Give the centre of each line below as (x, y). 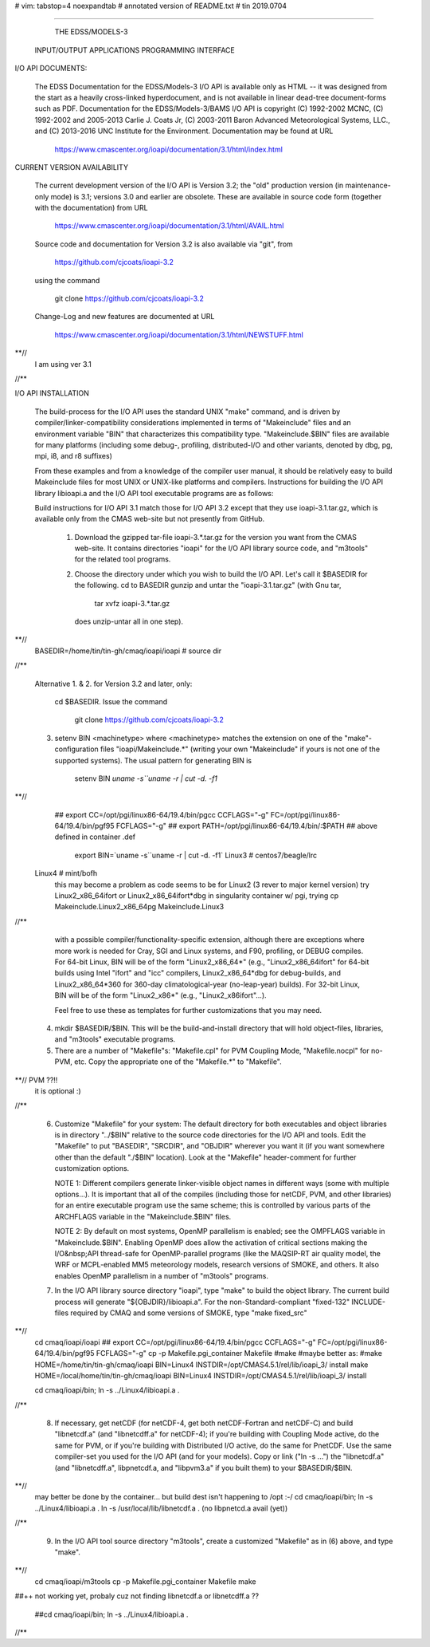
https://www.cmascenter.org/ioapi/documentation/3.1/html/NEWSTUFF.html (179, 334)
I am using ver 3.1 (63, 364)
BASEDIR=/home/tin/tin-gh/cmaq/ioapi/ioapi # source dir (128, 651)
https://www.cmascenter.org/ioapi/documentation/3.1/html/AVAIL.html (169, 226)
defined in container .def (95, 837)
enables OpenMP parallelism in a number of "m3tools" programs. (161, 1275)
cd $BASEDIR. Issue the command (111, 701)
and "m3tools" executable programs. (115, 1039)
